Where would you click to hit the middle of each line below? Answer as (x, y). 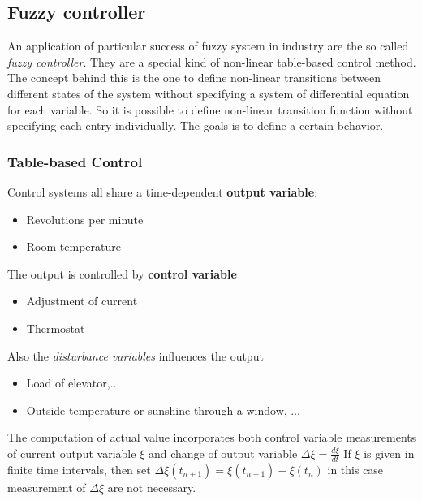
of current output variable (72, 453)
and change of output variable (223, 453)
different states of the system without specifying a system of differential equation (209, 93)
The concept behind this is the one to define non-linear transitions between (194, 78)
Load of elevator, (68, 383)
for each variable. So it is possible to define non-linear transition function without (210, 109)
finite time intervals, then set (79, 469)
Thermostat (56, 328)
